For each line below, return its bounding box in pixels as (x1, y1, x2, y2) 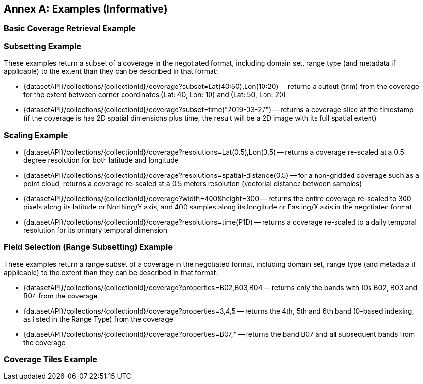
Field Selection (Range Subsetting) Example (4, 242, 173, 252)
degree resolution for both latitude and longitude (23, 156, 179, 164)
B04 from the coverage (23, 291, 98, 300)
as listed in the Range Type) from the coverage (23, 314, 173, 323)
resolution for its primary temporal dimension (23, 226, 167, 234)
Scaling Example (4, 130, 68, 140)
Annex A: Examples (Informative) (4, 3, 168, 15)
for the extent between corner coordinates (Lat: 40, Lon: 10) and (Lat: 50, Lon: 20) (23, 90, 286, 99)
